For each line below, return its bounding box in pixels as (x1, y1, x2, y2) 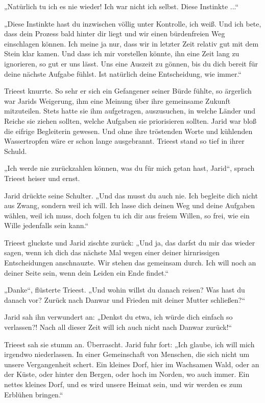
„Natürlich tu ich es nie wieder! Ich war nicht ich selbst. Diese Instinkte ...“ (4, 1, 239, 11)
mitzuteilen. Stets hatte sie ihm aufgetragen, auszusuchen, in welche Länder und (4, 105, 256, 116)
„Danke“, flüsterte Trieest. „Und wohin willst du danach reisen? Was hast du (4, 284, 245, 295)
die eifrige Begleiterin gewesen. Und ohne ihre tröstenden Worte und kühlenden (4, 125, 253, 136)
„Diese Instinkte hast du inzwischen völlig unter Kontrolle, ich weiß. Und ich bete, (4, 18, 261, 29)
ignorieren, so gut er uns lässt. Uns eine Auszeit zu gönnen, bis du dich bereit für (4, 58, 258, 69)
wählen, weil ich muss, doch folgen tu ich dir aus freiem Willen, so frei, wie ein (4, 210, 250, 220)
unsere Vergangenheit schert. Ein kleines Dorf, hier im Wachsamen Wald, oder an (4, 359, 259, 369)
